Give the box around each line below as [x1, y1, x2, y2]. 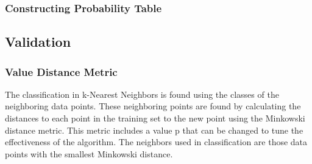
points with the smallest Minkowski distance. [5, 147, 173, 160]
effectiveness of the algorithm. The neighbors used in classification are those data [5, 135, 308, 148]
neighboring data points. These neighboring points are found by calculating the [5, 100, 301, 112]
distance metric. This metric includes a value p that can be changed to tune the [5, 123, 303, 136]
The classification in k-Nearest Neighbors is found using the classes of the [5, 87, 279, 100]
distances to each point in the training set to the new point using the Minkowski [5, 112, 305, 125]
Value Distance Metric [5, 64, 118, 79]
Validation [5, 32, 71, 51]
